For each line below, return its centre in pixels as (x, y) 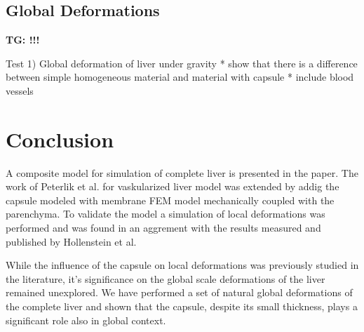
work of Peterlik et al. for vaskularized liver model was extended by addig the (173, 186)
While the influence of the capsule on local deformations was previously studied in (182, 265)
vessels (20, 90)
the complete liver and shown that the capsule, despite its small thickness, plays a (182, 306)
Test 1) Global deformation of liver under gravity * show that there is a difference (182, 63)
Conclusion (60, 139)
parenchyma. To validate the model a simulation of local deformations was (166, 214)
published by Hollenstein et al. (71, 241)
